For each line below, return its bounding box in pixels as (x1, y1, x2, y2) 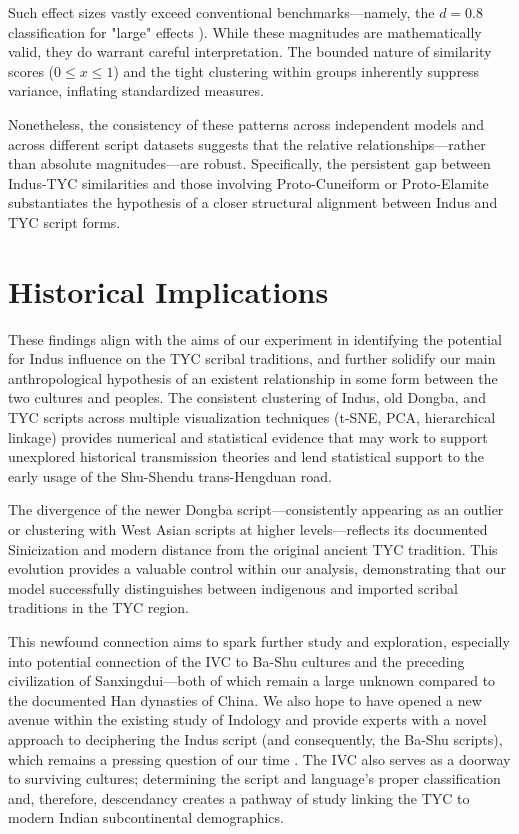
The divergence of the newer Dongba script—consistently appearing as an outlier (8, 499, 504, 520)
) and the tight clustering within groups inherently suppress (113, 60, 480, 81)
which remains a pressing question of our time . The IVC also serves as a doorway (8, 748, 511, 769)
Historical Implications (8, 270, 329, 311)
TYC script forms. (8, 211, 121, 232)
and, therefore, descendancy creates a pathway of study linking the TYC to (8, 787, 470, 808)
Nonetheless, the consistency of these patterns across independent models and (8, 113, 484, 134)
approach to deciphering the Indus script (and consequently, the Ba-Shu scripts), (8, 728, 503, 749)
